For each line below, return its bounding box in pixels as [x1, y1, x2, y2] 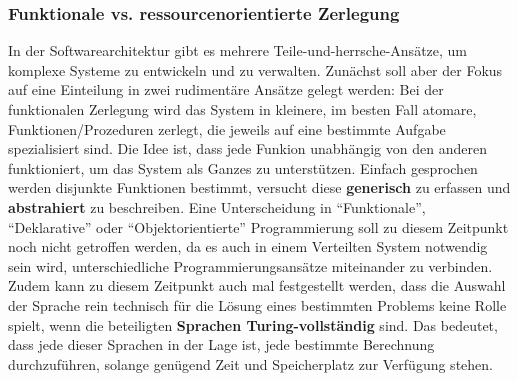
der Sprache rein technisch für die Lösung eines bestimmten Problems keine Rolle [8, 294, 507, 315]
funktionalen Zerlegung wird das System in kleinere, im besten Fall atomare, [8, 99, 477, 119]
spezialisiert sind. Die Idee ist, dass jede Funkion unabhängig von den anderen [8, 138, 487, 159]
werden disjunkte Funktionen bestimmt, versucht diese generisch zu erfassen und [8, 177, 511, 198]
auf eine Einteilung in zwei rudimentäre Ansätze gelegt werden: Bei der [8, 79, 444, 100]
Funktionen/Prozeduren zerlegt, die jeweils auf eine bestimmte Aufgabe [8, 118, 446, 139]
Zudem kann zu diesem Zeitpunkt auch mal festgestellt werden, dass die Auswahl [8, 275, 506, 296]
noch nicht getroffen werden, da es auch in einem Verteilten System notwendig [8, 236, 488, 257]
